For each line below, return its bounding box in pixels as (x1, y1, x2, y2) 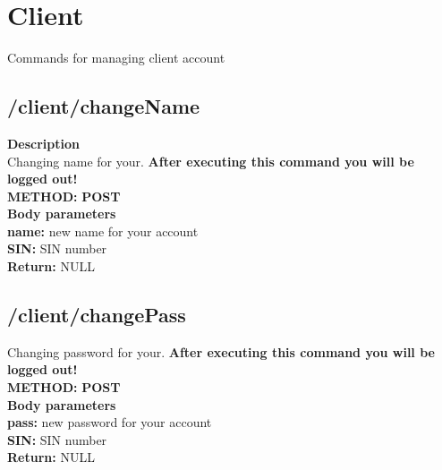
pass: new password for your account (7, 413, 212, 432)
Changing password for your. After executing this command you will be (7, 342, 435, 361)
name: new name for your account (7, 221, 199, 240)
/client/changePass (7, 301, 186, 329)
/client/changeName (7, 92, 200, 120)
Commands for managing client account (7, 48, 225, 67)
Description (7, 133, 81, 152)
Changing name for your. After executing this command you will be (7, 151, 414, 170)
